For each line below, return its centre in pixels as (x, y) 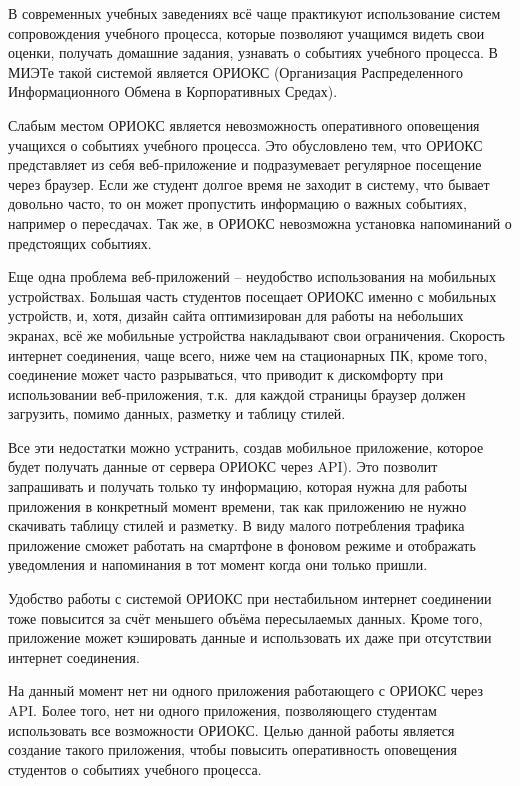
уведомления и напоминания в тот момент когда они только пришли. (218, 564)
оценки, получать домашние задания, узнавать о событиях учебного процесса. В (253, 52)
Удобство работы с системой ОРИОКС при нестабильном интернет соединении (250, 598)
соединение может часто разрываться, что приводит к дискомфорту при (226, 374)
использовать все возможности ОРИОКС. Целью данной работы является (231, 729)
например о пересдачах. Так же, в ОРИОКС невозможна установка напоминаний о (260, 222)
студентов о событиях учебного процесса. (135, 768)
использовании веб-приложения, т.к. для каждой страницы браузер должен (237, 393)
